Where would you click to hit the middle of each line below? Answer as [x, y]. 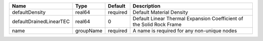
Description [147, 6]
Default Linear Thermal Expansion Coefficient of [188, 18]
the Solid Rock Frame [157, 25]
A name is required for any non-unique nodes [185, 31]
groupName [89, 31]
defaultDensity [29, 12]
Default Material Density [160, 12]
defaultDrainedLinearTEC [41, 21]
